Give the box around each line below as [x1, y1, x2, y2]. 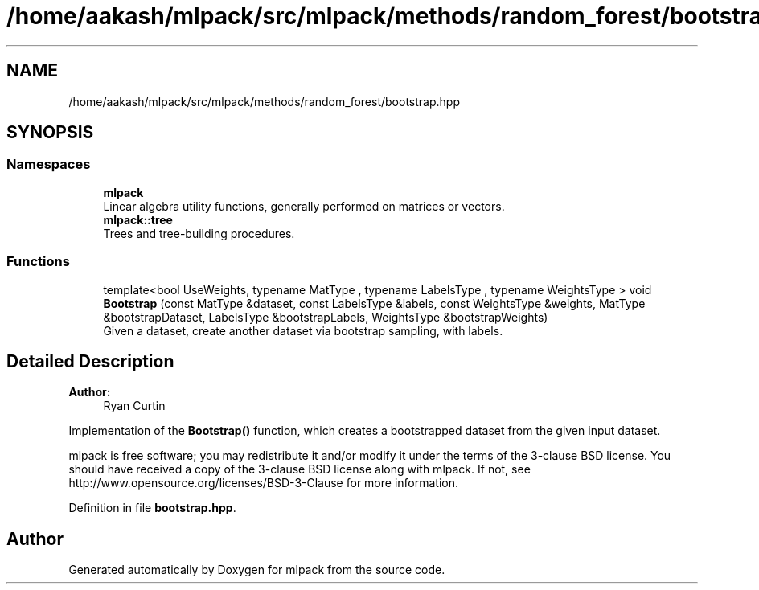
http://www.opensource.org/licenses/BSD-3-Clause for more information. [68, 476, 458, 490]
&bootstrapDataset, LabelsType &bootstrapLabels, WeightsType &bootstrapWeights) [103, 309, 548, 324]
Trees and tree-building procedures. [103, 226, 295, 240]
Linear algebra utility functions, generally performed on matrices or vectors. [103, 199, 505, 213]
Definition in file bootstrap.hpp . [68, 501, 236, 515]
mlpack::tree [103, 212, 173, 227]
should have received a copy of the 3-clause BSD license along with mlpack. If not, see [68, 462, 531, 477]
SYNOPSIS [6, 122, 94, 143]
